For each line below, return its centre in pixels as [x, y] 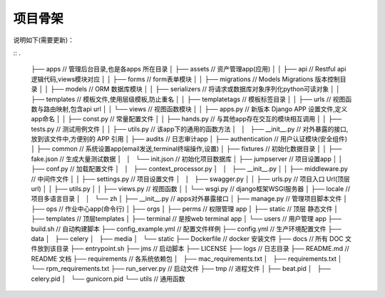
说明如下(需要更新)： [44, 40]
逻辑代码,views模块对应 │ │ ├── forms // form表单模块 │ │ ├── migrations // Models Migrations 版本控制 [185, 79]
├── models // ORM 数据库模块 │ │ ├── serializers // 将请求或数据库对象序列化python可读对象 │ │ [195, 89]
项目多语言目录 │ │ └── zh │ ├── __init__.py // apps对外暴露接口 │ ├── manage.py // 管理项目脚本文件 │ [189, 199]
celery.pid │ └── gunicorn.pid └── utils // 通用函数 [108, 279]
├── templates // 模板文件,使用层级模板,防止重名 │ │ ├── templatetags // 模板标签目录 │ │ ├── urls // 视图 [188, 99]
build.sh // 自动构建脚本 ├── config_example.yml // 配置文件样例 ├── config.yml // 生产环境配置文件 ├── [186, 229]
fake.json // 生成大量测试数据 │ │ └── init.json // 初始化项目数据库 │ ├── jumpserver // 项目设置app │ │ [187, 159]
